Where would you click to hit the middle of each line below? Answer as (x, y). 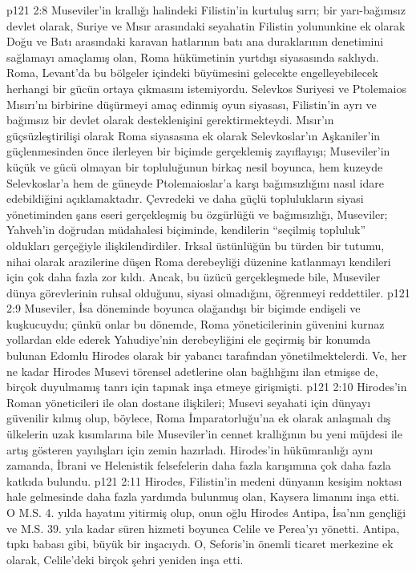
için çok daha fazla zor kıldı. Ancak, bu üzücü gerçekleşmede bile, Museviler (194, 277)
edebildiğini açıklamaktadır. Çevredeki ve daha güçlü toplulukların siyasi (185, 198)
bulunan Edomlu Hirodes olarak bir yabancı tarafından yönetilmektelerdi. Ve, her (207, 355)
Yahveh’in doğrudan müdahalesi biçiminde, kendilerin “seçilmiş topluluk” (186, 230)
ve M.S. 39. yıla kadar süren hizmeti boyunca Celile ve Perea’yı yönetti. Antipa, (203, 528)
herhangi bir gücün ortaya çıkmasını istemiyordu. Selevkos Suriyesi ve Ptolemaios (206, 88)
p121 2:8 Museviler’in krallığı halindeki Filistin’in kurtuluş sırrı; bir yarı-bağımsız (206, 10)
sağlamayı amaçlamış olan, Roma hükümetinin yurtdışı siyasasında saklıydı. (193, 56)
